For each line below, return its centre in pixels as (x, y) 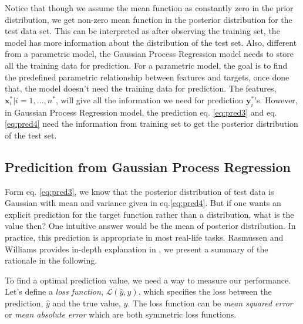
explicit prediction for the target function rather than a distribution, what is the (149, 214)
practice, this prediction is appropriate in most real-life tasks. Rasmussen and (144, 237)
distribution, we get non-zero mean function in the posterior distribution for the (149, 19)
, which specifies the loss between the (205, 291)
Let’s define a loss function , (54, 291)
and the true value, (87, 303)
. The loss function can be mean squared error (210, 303)
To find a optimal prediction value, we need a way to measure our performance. (148, 280)
